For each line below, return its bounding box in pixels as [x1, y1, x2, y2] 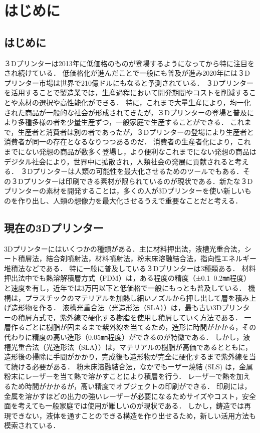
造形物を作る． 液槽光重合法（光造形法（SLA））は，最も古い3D [11, 302, 222, 313]
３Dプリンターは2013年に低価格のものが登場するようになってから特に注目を [4, 58, 254, 68]
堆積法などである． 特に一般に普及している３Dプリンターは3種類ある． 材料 [4, 263, 256, 273]
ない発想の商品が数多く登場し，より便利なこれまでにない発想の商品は [25, 146, 256, 156]
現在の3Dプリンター [4, 220, 104, 235]
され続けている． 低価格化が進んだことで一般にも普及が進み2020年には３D [4, 68, 250, 78]
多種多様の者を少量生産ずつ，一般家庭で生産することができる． [18, 117, 228, 127]
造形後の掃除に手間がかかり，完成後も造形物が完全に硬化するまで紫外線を [4, 351, 249, 362]
